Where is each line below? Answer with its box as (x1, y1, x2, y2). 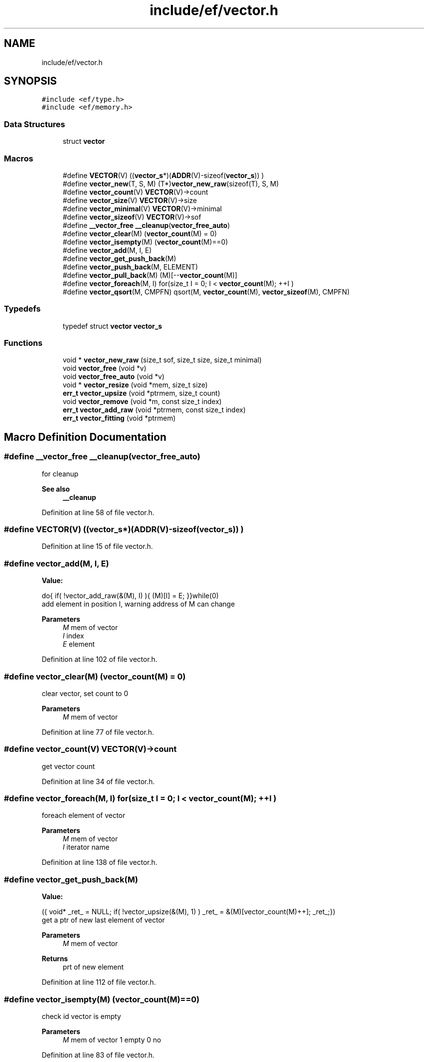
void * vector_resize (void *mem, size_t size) (63, 381, 208, 389)
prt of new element (63, 963, 124, 972)
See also (42, 484, 70, 493)
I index (63, 632, 84, 640)
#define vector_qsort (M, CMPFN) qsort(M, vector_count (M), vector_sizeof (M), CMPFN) (63, 287, 350, 296)
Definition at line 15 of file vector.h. (42, 542, 153, 551)
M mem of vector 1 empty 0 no (63, 1035, 161, 1044)
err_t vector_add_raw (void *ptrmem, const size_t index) (63, 406, 246, 414)
